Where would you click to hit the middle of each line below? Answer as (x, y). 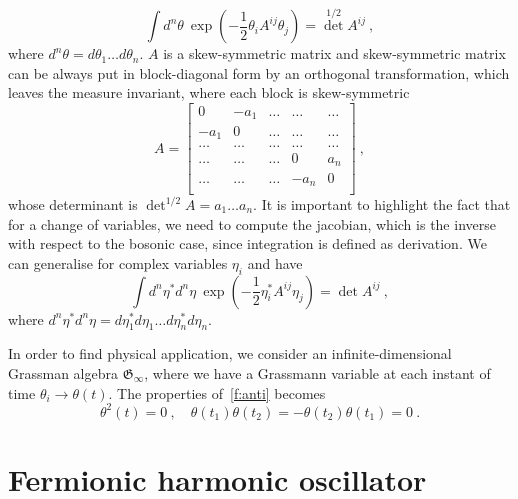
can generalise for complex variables (118, 262)
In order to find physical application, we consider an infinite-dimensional (230, 353)
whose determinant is (73, 204)
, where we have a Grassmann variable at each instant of (317, 372)
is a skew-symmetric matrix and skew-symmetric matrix (334, 53)
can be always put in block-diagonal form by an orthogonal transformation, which (259, 72)
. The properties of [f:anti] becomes (217, 392)
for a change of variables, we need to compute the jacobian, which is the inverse (252, 223)
